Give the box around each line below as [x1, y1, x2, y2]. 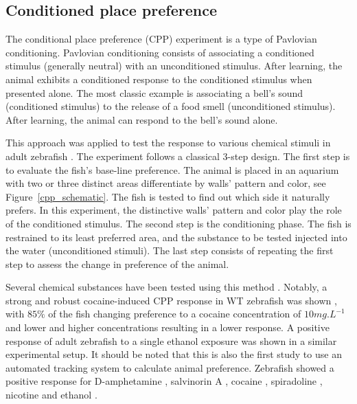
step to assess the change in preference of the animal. [5, 256, 229, 271]
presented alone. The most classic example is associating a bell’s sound [5, 85, 303, 100]
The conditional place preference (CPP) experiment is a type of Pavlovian [5, 32, 317, 46]
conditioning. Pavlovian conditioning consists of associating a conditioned [5, 45, 314, 59]
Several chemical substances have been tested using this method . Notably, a [5, 280, 327, 294]
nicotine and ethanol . [5, 388, 97, 402]
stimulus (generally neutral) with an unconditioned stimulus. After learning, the [5, 58, 343, 73]
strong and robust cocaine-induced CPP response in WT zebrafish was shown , [5, 293, 337, 307]
